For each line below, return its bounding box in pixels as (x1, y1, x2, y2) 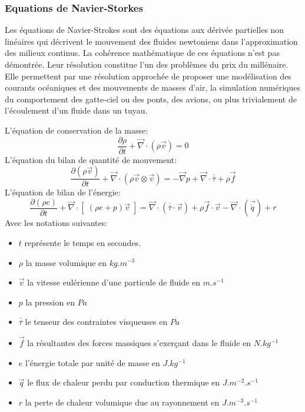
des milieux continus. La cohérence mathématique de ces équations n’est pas (5, 46, 280, 59)
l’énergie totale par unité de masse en (25, 356, 160, 368)
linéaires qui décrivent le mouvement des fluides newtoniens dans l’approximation (5, 35, 298, 47)
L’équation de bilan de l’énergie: (5, 186, 121, 198)
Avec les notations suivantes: (5, 217, 108, 229)
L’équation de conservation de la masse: (5, 124, 148, 136)
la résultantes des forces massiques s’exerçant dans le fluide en (27, 337, 251, 349)
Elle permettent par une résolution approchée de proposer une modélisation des (5, 69, 291, 82)
